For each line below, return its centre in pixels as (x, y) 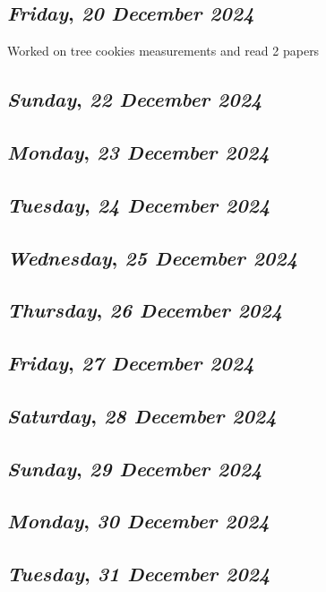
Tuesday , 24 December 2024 (139, 204)
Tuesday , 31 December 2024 (139, 574)
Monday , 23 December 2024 (138, 151)
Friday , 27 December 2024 (131, 363)
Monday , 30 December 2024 (138, 521)
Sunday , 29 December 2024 (135, 468)
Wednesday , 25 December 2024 (153, 257)
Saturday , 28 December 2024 (142, 415)
